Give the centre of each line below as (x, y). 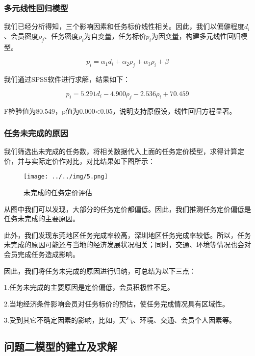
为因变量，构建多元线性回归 (196, 36)
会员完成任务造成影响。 (42, 254)
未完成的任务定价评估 (58, 192)
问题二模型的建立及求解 (61, 346)
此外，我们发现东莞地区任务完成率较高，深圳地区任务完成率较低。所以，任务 (127, 235)
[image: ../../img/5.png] (66, 177)
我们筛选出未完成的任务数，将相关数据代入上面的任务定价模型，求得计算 (121, 151)
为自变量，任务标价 (115, 36)
